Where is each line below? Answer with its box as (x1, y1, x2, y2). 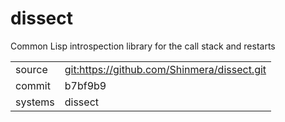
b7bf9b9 (64, 78, 107, 92)
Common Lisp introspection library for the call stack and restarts (10, 40, 276, 52)
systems (15, 95, 55, 109)
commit (15, 78, 51, 92)
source (15, 62, 48, 76)
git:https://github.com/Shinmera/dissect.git (64, 62, 267, 76)
